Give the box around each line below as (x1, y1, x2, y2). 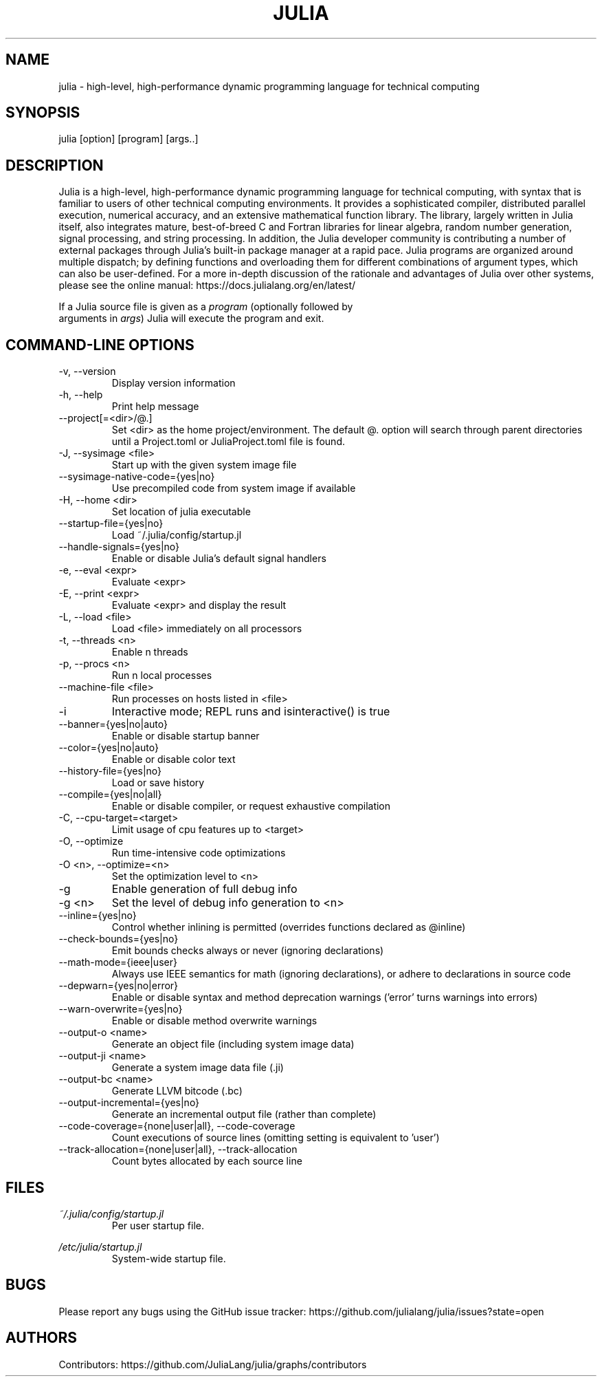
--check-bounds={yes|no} (58, 933, 179, 945)
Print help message (111, 400, 199, 413)
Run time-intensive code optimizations (111, 847, 286, 859)
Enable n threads (111, 646, 188, 658)
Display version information (111, 377, 236, 389)
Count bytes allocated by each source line (111, 1155, 302, 1167)
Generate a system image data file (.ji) (111, 1061, 284, 1074)
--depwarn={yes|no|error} (58, 980, 179, 992)
